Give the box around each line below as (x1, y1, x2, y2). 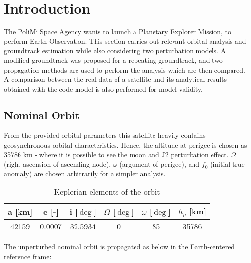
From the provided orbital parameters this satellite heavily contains (4, 130, 206, 140)
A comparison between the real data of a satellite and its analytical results (4, 74, 227, 84)
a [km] (8, 206, 33, 217)
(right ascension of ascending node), (4, 159, 111, 169)
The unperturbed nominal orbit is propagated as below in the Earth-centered (4, 242, 235, 252)
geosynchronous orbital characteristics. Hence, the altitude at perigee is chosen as (4, 140, 247, 150)
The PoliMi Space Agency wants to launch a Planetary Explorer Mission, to (4, 26, 232, 37)
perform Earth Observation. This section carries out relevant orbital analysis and (4, 36, 246, 46)
